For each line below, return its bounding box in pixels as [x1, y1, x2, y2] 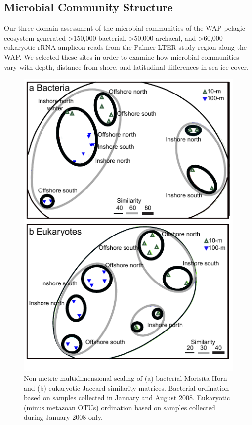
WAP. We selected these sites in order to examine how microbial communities [4, 51, 239, 62]
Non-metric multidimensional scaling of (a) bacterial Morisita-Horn [24, 373, 227, 383]
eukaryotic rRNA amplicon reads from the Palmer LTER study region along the [4, 42, 247, 52]
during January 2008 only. [24, 412, 103, 422]
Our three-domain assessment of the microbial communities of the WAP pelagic [4, 23, 245, 33]
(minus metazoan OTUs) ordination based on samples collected [24, 402, 215, 412]
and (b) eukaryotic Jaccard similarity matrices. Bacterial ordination [24, 382, 229, 393]
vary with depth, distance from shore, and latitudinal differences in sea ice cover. [4, 61, 249, 72]
